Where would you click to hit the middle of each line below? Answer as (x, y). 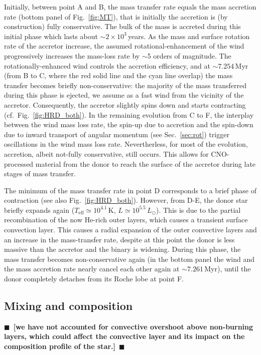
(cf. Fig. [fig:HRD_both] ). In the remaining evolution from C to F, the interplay (129, 114)
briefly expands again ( (39, 210)
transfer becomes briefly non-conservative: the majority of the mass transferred (125, 85)
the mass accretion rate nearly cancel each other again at (92, 269)
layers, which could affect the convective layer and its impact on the (124, 336)
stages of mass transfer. (40, 173)
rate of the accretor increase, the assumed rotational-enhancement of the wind (124, 46)
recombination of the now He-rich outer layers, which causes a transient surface (126, 220)
